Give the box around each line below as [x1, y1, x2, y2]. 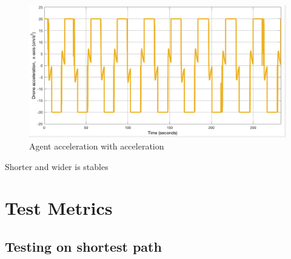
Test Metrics [5, 195, 113, 220]
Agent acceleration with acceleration [29, 140, 164, 152]
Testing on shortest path [5, 237, 162, 255]
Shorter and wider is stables [5, 160, 109, 172]
